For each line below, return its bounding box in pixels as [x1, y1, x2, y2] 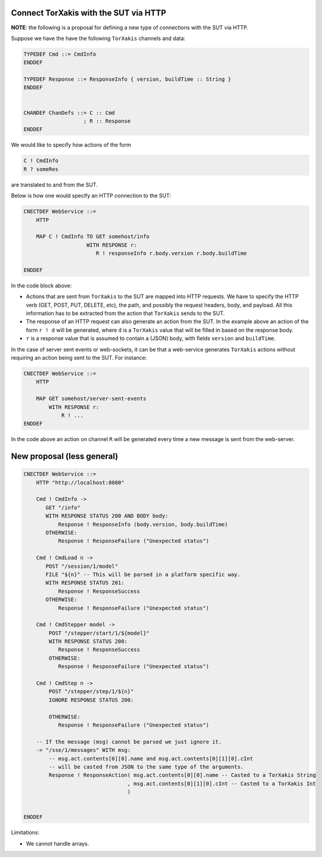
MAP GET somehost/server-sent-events [36, 395, 147, 402]
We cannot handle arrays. [26, 840, 89, 847]
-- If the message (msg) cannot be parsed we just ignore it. [36, 738, 222, 745]
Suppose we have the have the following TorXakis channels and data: [11, 35, 186, 42]
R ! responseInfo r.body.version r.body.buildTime [95, 250, 247, 257]
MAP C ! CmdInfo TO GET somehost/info [36, 233, 150, 240]
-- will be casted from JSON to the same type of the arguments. [48, 763, 244, 770]
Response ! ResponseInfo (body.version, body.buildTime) [58, 521, 228, 528]
